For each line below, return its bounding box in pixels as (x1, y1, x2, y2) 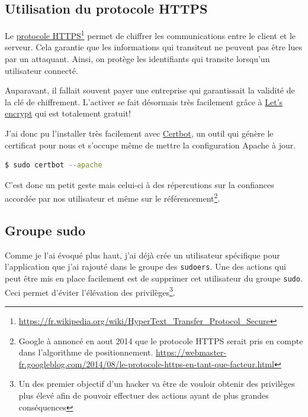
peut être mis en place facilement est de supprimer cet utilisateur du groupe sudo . (5, 272, 303, 285)
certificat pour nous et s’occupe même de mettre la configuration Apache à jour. (5, 138, 296, 151)
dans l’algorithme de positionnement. (18, 346, 153, 358)
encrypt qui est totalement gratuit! (5, 107, 131, 119)
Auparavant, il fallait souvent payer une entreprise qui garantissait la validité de (5, 84, 295, 96)
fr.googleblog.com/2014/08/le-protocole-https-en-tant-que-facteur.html (18, 357, 274, 370)
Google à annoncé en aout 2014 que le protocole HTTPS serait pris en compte (18, 334, 303, 347)
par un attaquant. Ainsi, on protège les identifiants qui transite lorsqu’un (5, 53, 270, 65)
